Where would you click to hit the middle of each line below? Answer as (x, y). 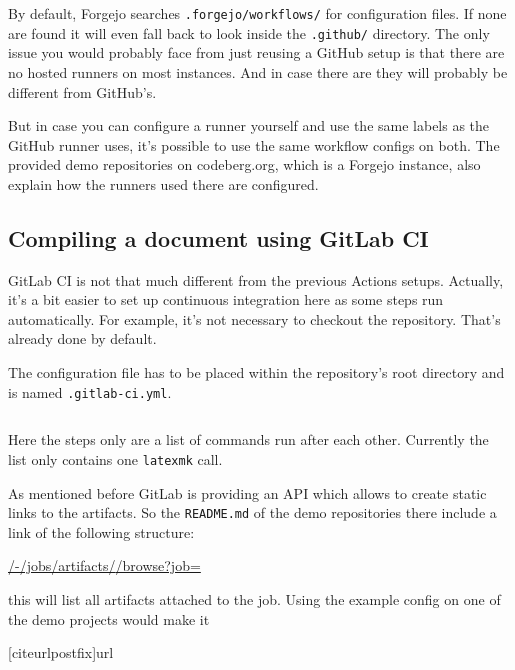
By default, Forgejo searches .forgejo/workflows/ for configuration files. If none (257, 13)
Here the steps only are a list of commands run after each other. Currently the (248, 439)
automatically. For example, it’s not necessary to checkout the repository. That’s (254, 318)
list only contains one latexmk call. (115, 458)
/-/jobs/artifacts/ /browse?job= (104, 565)
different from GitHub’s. (82, 91)
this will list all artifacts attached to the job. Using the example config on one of (254, 598)
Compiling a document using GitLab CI (218, 237)
